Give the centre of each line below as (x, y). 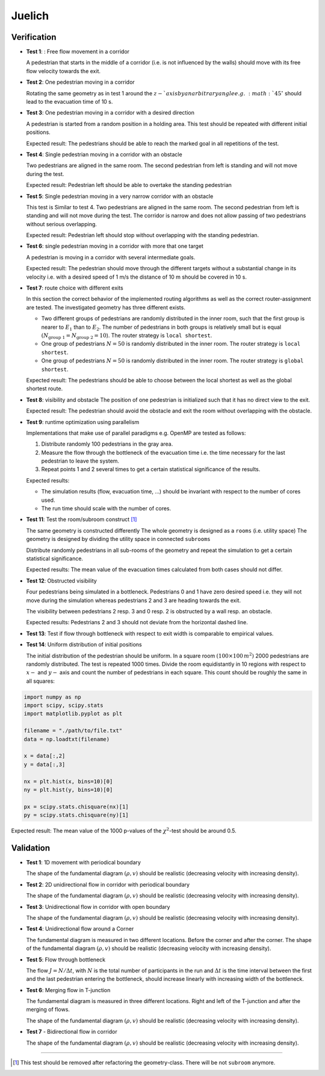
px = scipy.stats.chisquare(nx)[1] (76, 806)
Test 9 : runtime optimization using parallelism (83, 422)
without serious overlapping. (62, 224)
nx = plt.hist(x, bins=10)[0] (68, 781)
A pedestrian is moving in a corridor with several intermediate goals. (111, 257)
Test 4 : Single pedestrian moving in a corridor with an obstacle (104, 154)
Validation (31, 848)
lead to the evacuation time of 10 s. (70, 102)
